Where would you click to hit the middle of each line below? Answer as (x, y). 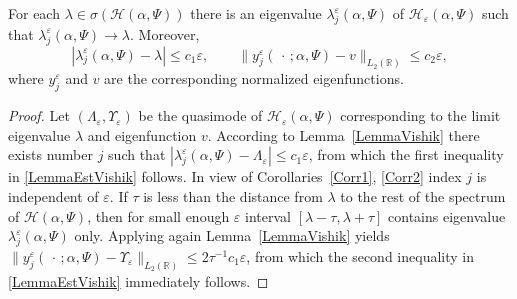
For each (34, 13)
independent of (53, 196)
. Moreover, (165, 33)
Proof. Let (39, 115)
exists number (50, 154)
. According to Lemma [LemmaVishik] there (343, 134)
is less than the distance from (233, 196)
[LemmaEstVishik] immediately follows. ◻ (138, 280)
